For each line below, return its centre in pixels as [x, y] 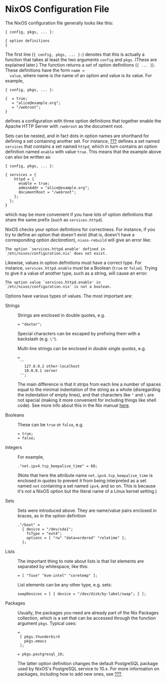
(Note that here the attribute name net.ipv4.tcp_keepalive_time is [85, 475]
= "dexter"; [30, 324]
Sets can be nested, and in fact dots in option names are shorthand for [77, 136]
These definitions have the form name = [45, 70]
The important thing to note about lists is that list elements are [81, 561]
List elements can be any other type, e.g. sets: [65, 585]
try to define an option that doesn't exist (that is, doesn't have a [70, 234]
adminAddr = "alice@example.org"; [54, 188]
